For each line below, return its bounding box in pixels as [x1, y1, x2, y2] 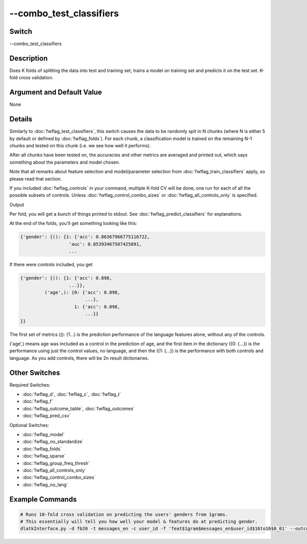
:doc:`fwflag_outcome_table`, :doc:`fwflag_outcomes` [22, 405, 135, 412]
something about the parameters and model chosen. [9, 159, 120, 165]
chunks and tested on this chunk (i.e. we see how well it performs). [9, 142, 151, 148]
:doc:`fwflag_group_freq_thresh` [22, 460, 90, 466]
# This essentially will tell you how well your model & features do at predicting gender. [20, 519, 258, 525]
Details [9, 115, 33, 124]
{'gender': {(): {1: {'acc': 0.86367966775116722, [20, 234, 150, 240]
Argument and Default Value [9, 88, 102, 97]
